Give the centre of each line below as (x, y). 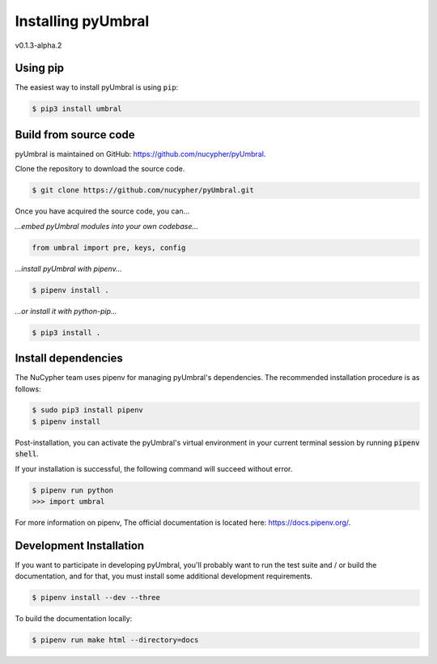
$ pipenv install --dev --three (96, 598)
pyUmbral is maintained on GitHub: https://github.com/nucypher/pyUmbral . (140, 154)
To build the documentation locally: (74, 619)
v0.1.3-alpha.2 (38, 45)
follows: (28, 389)
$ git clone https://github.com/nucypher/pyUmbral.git (143, 190)
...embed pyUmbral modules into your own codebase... (106, 226)
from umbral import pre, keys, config (109, 247)
